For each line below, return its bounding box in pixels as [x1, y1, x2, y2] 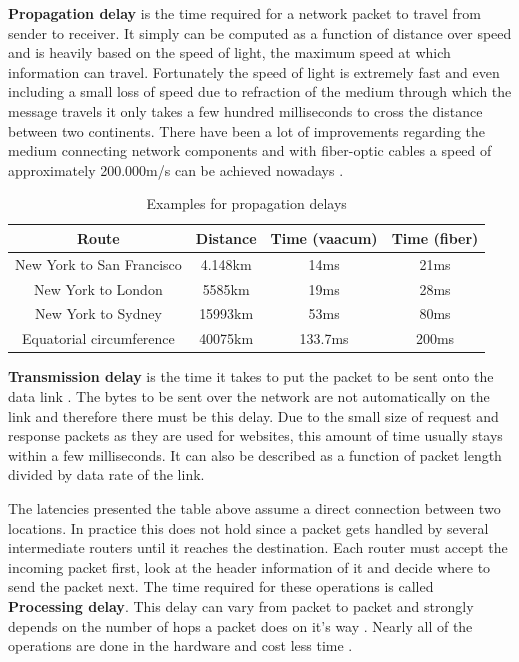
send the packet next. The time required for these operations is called [8, 576, 434, 597]
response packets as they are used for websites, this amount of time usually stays [8, 425, 503, 446]
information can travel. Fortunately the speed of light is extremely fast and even [8, 61, 500, 82]
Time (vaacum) [270, 227, 378, 248]
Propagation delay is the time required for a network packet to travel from [8, 3, 481, 23]
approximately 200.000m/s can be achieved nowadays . [8, 159, 344, 180]
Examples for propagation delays [146, 193, 347, 214]
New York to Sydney [34, 303, 162, 324]
